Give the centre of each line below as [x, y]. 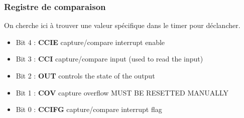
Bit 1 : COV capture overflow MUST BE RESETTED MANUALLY [122, 92]
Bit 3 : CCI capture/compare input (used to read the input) [109, 59]
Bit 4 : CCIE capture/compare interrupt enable [90, 42]
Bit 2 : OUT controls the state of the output [85, 75]
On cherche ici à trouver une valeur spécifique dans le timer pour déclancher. [122, 25]
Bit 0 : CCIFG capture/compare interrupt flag [89, 109]
